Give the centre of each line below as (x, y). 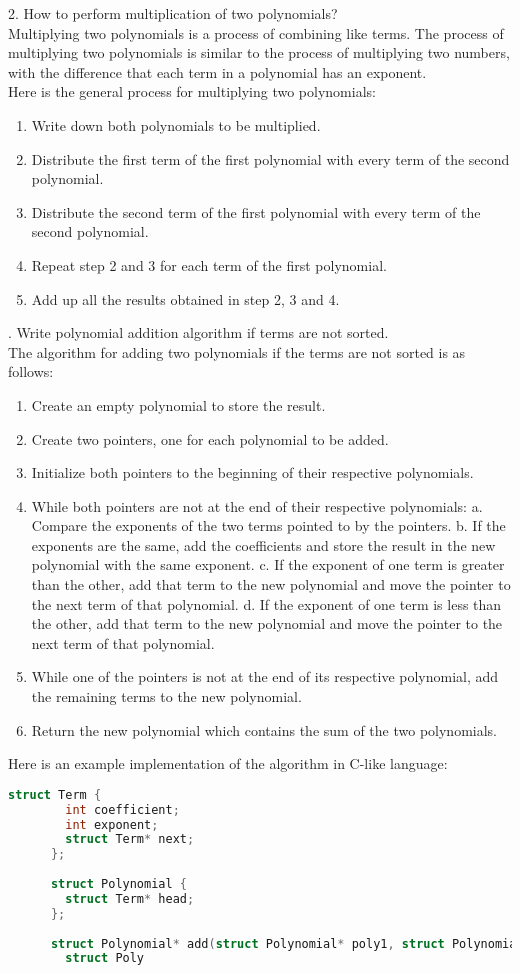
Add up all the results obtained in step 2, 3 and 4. (185, 298)
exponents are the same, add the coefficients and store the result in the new (263, 544)
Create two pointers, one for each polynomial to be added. (210, 438)
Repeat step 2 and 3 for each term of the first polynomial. (209, 264)
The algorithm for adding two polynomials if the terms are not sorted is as (237, 351)
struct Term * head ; (130, 898)
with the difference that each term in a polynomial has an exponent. (217, 71)
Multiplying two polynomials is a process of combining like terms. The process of (256, 32)
